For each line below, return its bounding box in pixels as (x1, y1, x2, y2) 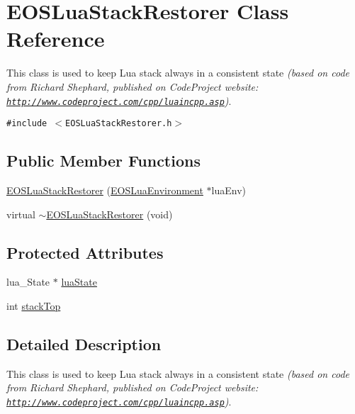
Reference (6, 24, 105, 53)
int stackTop (6, 298, 61, 313)
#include (6, 118, 47, 129)
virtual (6, 206, 35, 221)
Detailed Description (6, 332, 162, 354)
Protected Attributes (6, 241, 164, 263)
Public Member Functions (6, 150, 201, 172)
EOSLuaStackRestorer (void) (46, 206, 173, 221)
